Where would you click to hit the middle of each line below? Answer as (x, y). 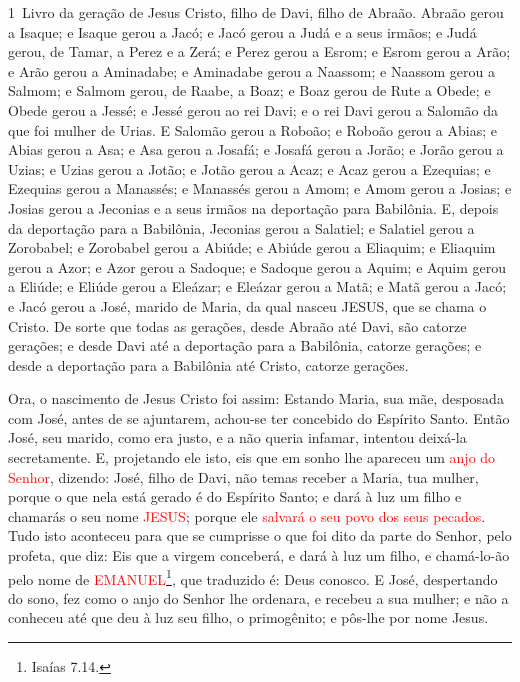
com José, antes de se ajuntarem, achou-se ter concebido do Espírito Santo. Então (259, 417)
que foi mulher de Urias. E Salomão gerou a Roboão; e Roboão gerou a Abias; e (252, 129)
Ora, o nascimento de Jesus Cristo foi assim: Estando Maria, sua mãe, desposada (256, 398)
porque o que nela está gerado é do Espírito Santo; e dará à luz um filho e (235, 496)
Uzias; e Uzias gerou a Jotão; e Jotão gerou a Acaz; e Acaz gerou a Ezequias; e (249, 168)
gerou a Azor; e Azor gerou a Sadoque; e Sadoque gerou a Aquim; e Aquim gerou (257, 266)
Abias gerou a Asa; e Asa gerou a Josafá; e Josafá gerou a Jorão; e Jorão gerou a (256, 149)
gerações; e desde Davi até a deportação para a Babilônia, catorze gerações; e (245, 345)
